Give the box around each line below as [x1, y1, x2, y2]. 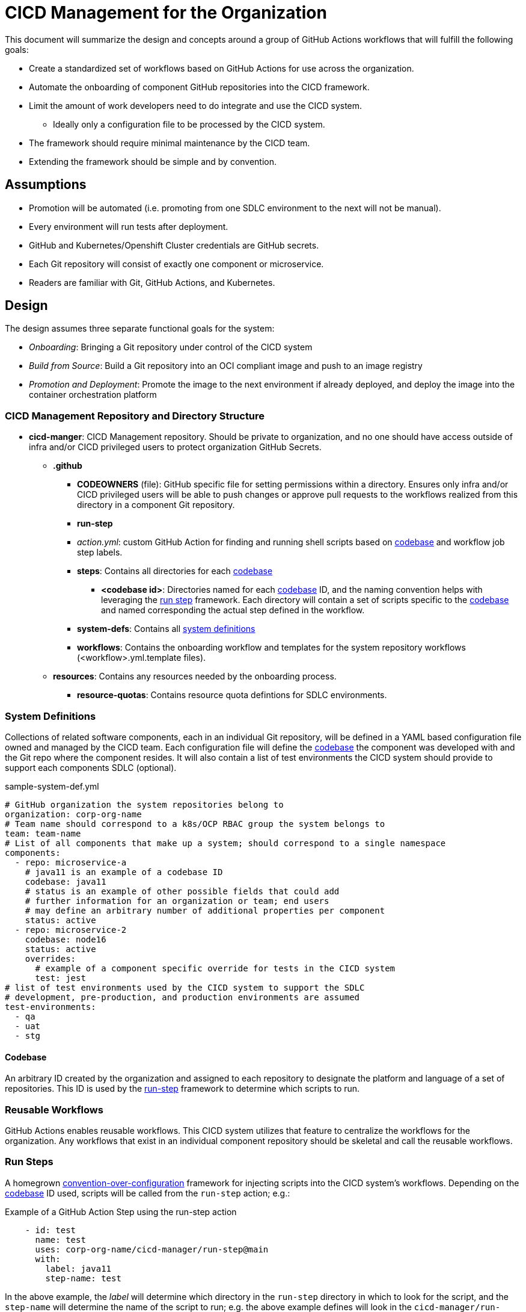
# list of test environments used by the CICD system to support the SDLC [5, 982, 365, 992]
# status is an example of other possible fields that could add [25, 886, 340, 896]
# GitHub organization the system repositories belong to [5, 799, 284, 809]
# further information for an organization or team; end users [25, 896, 329, 906]
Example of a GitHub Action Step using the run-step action [5, 1206, 237, 1217]
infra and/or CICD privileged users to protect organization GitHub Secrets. [29, 442, 322, 453]
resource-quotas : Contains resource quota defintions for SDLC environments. [77, 690, 387, 701]
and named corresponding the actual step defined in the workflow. [101, 605, 365, 616]
